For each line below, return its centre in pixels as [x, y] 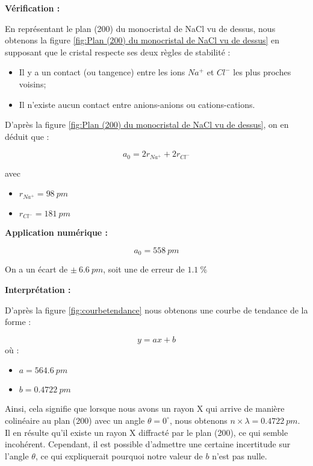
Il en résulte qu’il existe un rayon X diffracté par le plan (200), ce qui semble [147, 432]
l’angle [17, 455]
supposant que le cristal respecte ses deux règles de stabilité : [118, 52]
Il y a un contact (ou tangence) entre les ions [102, 72]
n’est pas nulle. [240, 455]
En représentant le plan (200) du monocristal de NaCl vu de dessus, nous [140, 28]
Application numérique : [57, 232]
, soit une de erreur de [144, 269]
